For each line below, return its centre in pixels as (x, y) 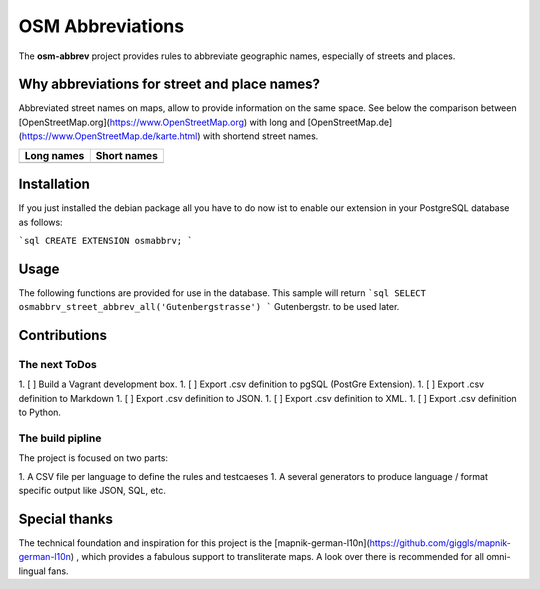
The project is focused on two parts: (93, 458)
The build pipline (60, 438)
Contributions (62, 335)
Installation (54, 184)
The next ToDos (57, 364)
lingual (32, 571)
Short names (127, 155)
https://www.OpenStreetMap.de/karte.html (109, 136)
